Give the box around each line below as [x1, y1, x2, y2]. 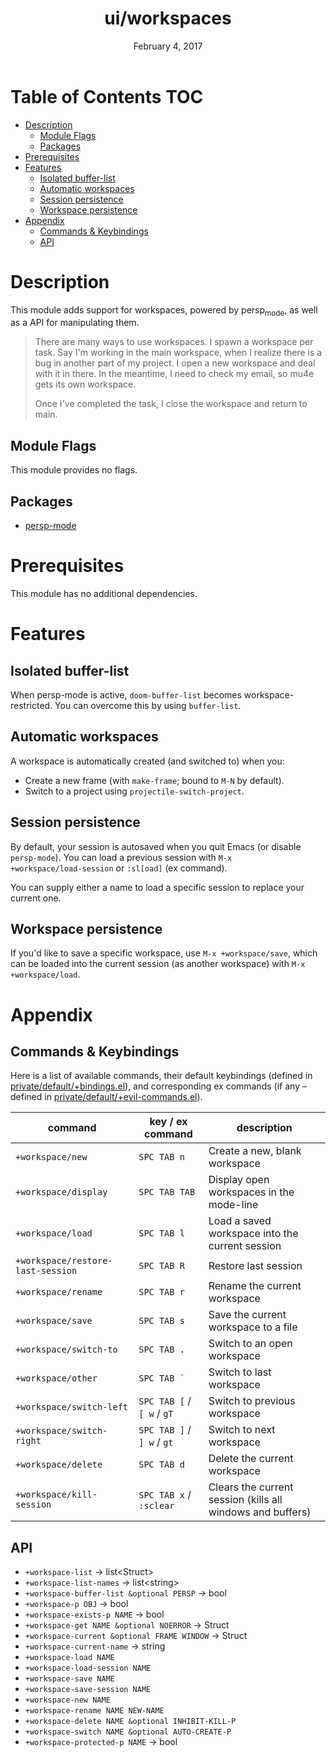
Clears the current [208, 1480, 294, 1494]
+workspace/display [15, 1187, 108, 1198]
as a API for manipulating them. [10, 317, 140, 329]
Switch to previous [208, 1394, 296, 1408]
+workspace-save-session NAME [24, 1685, 152, 1695]
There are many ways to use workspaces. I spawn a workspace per [34, 336, 314, 348]
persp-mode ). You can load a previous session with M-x [10, 851, 233, 863]
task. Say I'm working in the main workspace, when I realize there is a [34, 347, 323, 359]
